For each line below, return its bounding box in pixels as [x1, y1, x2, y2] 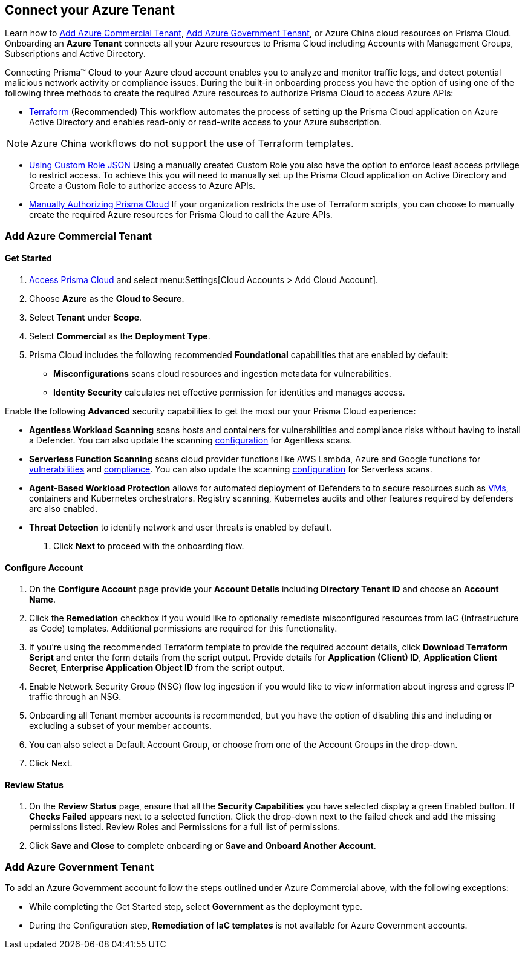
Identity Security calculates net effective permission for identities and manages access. [53, 387, 405, 398]
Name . [29, 594, 56, 605]
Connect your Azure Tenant [5, 2, 175, 18]
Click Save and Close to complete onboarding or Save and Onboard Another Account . [29, 840, 376, 851]
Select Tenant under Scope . [29, 312, 142, 323]
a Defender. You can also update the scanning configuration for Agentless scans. [29, 435, 353, 446]
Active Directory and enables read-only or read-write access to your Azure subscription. [29, 117, 382, 128]
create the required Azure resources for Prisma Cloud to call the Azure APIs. [29, 209, 333, 220]
